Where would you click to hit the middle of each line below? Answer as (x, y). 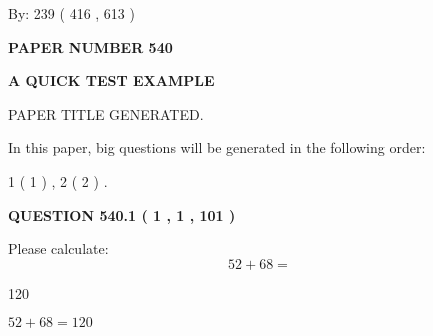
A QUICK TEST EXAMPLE (111, 80)
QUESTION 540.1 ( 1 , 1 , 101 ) (122, 214)
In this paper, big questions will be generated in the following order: (217, 147)
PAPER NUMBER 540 (90, 46)
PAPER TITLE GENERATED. (106, 113)
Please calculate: (58, 248)
